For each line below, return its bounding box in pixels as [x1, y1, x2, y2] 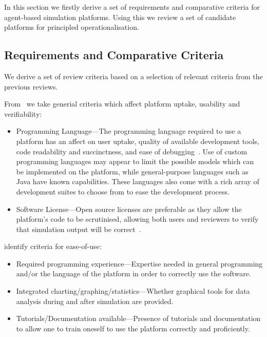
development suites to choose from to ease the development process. [16, 186, 230, 197]
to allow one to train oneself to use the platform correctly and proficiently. [16, 323, 250, 333]
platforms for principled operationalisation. [4, 22, 139, 32]
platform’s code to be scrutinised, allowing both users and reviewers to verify [16, 214, 259, 224]
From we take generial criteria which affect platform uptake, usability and [4, 98, 240, 109]
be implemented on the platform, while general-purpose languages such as [16, 166, 249, 176]
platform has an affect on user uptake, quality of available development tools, [16, 135, 259, 146]
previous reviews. [4, 81, 58, 92]
